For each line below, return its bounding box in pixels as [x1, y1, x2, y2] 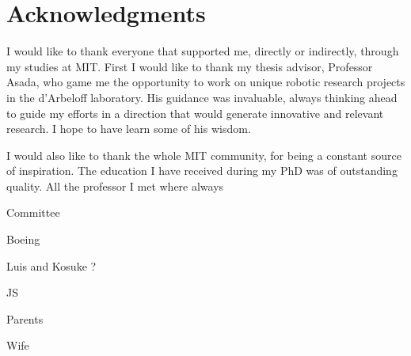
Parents [6, 310, 44, 327]
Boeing [6, 231, 40, 248]
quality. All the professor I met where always [6, 177, 224, 194]
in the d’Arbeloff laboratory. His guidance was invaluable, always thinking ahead [6, 89, 398, 105]
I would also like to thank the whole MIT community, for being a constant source [6, 146, 401, 163]
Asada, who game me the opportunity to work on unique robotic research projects [6, 74, 405, 90]
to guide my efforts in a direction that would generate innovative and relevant [6, 104, 384, 121]
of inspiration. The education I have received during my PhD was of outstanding [6, 162, 398, 179]
